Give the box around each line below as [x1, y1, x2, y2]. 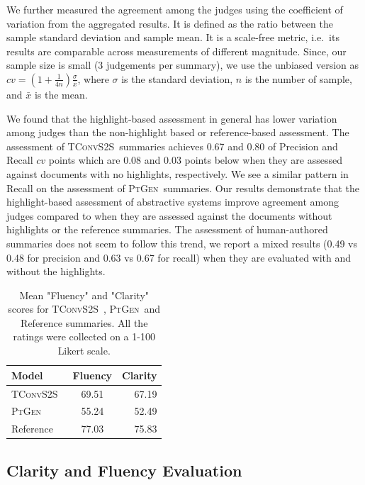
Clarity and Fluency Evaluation [6, 459, 242, 481]
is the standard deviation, [121, 71, 233, 86]
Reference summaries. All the [21, 315, 148, 330]
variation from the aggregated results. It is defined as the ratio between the [6, 16, 333, 30]
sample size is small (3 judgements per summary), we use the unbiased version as [6, 57, 359, 72]
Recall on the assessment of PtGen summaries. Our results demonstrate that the [6, 180, 360, 195]
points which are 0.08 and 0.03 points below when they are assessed [48, 152, 342, 167]
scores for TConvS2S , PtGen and [8, 301, 161, 316]
